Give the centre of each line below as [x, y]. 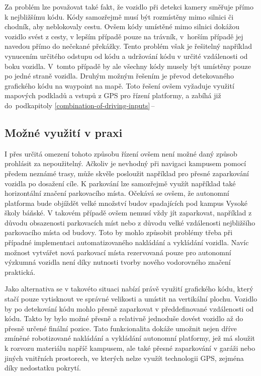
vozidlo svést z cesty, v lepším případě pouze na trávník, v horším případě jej [124, 36]
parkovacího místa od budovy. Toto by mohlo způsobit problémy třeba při [119, 232]
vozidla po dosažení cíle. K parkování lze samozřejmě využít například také [120, 183]
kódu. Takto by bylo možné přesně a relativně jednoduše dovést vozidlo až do [124, 318]
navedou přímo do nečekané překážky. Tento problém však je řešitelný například [128, 46]
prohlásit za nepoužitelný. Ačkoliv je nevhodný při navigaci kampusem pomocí [125, 163]
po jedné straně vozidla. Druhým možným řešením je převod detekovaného [119, 76]
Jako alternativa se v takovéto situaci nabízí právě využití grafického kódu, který [129, 289]
